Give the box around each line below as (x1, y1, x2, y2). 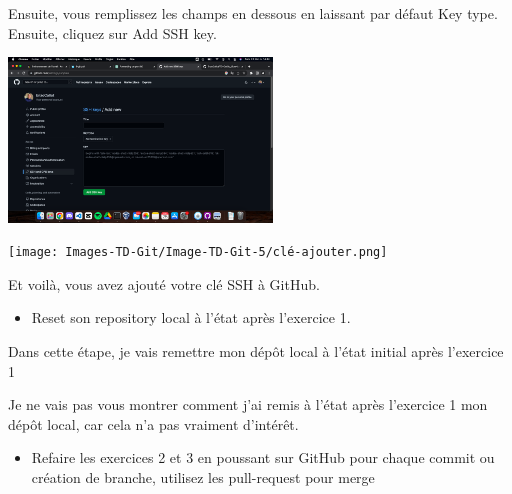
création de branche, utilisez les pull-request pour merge (31, 466, 375, 487)
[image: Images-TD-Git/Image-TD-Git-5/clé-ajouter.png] (8, 245, 388, 260)
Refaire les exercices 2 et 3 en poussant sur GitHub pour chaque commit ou (31, 447, 495, 468)
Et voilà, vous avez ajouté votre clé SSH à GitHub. (8, 273, 320, 294)
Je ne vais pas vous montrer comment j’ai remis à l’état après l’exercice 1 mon (8, 394, 488, 415)
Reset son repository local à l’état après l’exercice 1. (31, 307, 351, 328)
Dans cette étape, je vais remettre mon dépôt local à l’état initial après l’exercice (8, 340, 504, 361)
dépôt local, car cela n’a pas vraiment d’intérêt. (8, 413, 299, 434)
